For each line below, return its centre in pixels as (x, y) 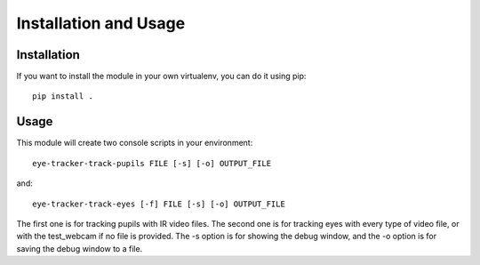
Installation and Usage (101, 23)
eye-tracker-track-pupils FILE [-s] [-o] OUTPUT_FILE (152, 163)
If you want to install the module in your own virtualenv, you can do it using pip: (161, 76)
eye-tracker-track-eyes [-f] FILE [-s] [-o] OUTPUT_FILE (159, 204)
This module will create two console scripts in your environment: (135, 143)
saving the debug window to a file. (80, 248)
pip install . (63, 96)
